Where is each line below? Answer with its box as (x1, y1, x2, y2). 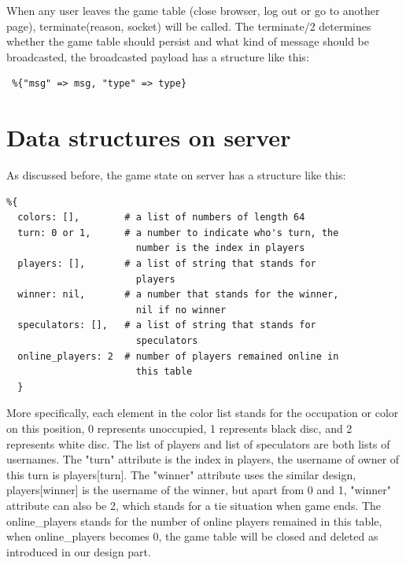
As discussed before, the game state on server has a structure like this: (6, 167, 346, 183)
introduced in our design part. (6, 543, 151, 559)
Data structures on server (6, 121, 291, 153)
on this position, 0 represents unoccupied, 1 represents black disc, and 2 (6, 420, 352, 436)
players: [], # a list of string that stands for (17, 258, 316, 270)
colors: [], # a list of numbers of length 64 (17, 212, 305, 223)
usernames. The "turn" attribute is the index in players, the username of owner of (6, 451, 400, 467)
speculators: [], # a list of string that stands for (17, 319, 316, 331)
